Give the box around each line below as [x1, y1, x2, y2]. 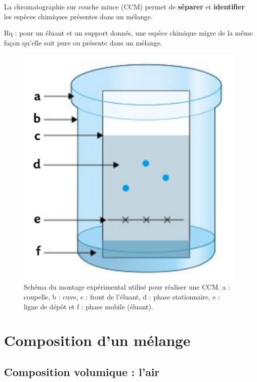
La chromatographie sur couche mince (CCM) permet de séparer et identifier [4, 1, 245, 11]
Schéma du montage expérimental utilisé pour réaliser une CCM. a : [24, 282, 230, 292]
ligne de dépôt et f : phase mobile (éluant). [24, 301, 153, 311]
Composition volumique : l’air [4, 364, 160, 380]
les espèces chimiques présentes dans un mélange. [4, 11, 153, 21]
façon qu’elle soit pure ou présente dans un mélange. [4, 37, 163, 47]
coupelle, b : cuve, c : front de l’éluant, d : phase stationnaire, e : [24, 292, 220, 302]
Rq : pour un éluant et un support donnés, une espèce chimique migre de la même [4, 28, 253, 38]
